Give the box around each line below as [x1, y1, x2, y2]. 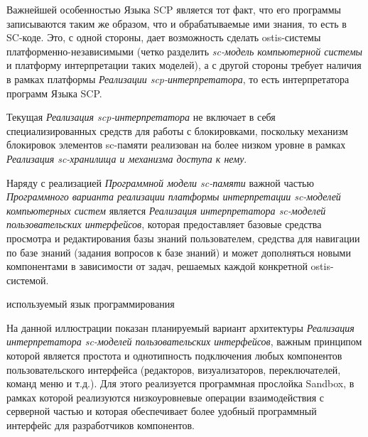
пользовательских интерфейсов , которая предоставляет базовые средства [6, 217, 322, 232]
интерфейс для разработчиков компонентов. [6, 418, 195, 433]
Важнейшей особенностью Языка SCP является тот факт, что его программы [6, 2, 341, 16]
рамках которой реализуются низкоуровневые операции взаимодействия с [6, 389, 325, 404]
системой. [6, 272, 49, 287]
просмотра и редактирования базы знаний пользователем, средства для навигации [6, 230, 360, 245]
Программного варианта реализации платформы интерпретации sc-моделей [6, 189, 341, 204]
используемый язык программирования [6, 296, 175, 311]
